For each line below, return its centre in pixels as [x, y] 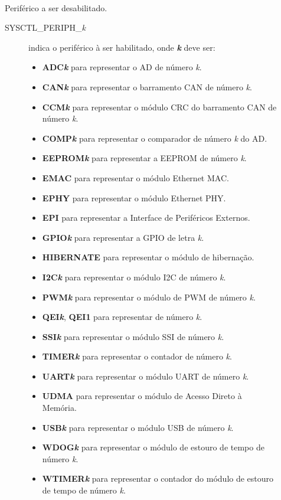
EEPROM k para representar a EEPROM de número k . [144, 158]
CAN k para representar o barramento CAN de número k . [147, 86]
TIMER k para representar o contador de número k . [137, 356]
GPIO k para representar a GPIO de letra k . [123, 237]
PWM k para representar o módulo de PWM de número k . [149, 297]
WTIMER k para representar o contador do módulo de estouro [158, 478]
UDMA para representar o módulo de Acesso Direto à [142, 396]
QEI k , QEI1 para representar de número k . [122, 317]
